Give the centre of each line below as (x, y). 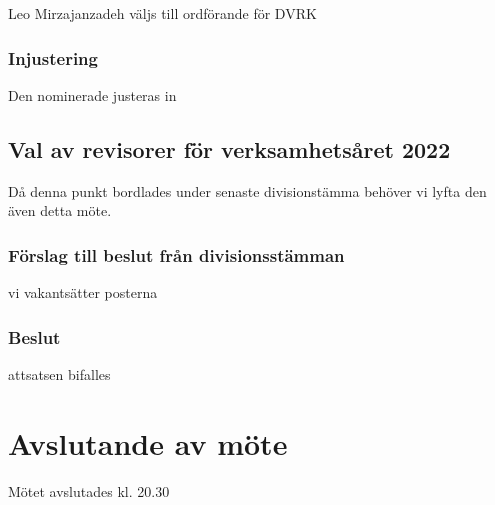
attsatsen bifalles (59, 373)
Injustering (53, 57)
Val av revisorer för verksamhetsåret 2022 (229, 148)
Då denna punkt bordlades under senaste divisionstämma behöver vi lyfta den (247, 190)
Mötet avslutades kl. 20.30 (89, 490)
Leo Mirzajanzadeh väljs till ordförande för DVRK (162, 13)
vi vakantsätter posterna (83, 292)
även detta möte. (60, 210)
